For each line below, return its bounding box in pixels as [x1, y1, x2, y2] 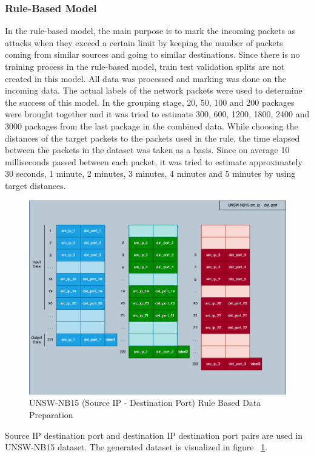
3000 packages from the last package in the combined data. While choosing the [5, 119, 298, 132]
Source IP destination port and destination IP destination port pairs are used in [5, 428, 303, 441]
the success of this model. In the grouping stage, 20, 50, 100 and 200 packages [5, 95, 295, 108]
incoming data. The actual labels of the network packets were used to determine [5, 84, 302, 97]
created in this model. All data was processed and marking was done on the [5, 72, 287, 84]
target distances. [5, 179, 66, 191]
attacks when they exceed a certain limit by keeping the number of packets [5, 36, 283, 49]
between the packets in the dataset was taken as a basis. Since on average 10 [5, 143, 290, 156]
